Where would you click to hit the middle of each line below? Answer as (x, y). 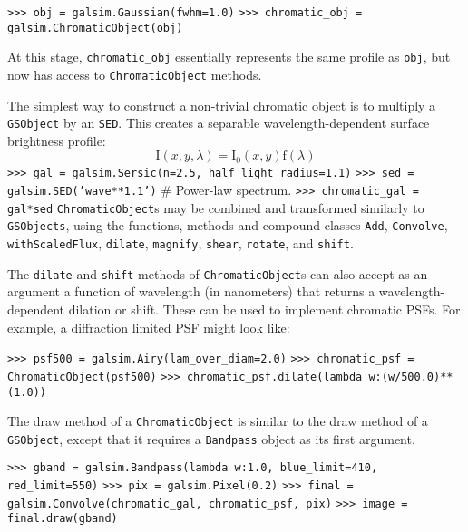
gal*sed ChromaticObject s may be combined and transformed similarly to (216, 207)
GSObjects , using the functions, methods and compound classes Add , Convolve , (228, 225)
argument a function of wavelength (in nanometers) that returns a (191, 291)
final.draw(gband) (63, 519)
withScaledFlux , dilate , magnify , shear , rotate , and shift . (180, 243)
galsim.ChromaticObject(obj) (95, 28)
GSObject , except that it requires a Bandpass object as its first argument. (211, 438)
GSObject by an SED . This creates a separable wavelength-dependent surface (219, 123)
